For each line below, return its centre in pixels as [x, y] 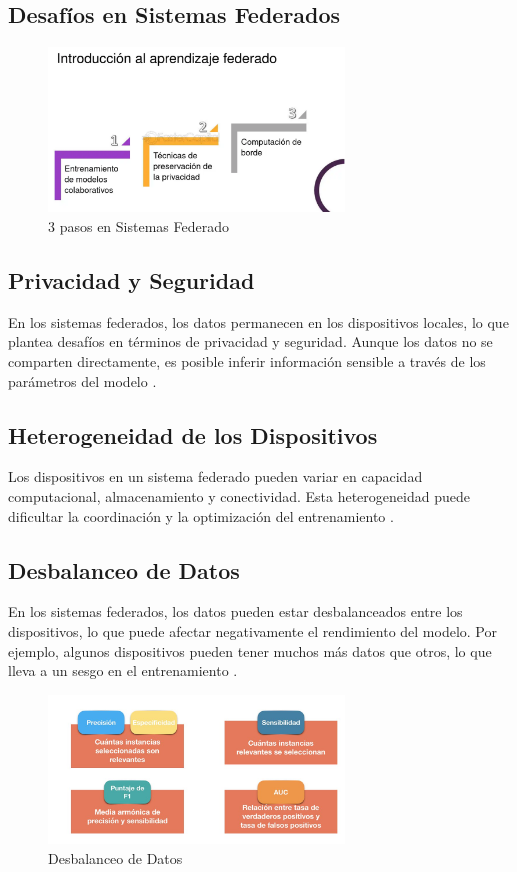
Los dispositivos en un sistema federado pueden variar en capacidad [215, 476]
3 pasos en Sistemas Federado [138, 226]
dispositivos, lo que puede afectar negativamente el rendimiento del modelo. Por [252, 630]
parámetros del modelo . [82, 380]
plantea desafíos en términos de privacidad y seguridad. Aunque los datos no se [250, 341]
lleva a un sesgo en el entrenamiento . [123, 670]
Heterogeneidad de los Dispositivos [193, 434]
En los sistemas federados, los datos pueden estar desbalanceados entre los [235, 611]
